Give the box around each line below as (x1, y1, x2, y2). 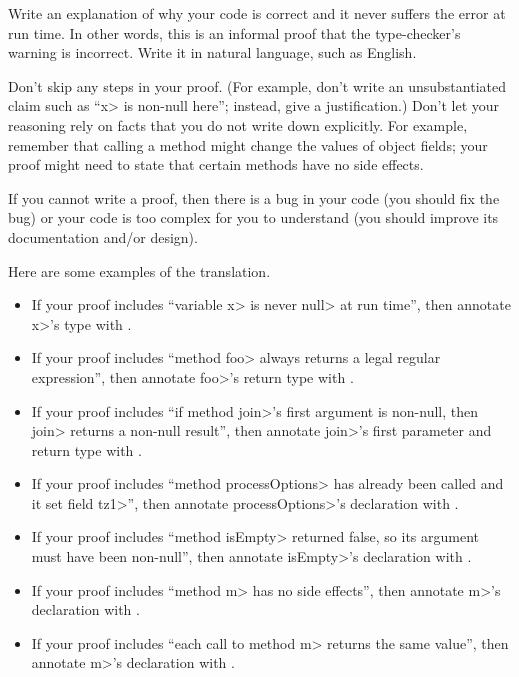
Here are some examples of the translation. (8, 260, 271, 281)
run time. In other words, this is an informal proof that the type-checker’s (8, 22, 461, 43)
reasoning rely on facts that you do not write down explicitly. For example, (8, 114, 468, 135)
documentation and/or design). (8, 226, 198, 247)
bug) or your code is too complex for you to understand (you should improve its (8, 207, 499, 228)
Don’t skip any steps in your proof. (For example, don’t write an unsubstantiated (8, 75, 506, 96)
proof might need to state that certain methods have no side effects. (8, 154, 424, 175)
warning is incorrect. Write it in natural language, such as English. (8, 42, 417, 63)
